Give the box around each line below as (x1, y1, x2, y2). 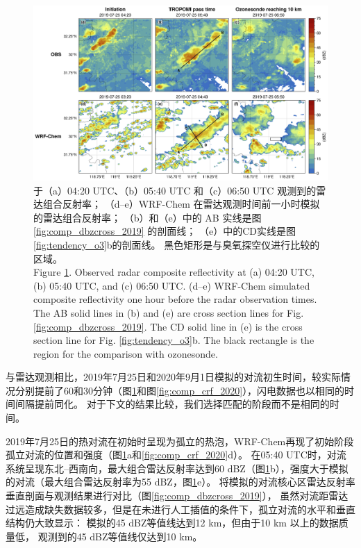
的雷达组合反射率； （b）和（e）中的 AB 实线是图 (33, 210, 262, 224)
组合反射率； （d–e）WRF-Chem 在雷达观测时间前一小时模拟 (42, 197, 320, 211)
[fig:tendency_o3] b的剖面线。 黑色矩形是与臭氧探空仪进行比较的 (33, 237, 320, 251)
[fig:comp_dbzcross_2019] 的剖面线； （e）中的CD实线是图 (33, 224, 296, 238)
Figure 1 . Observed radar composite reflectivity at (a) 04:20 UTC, (33, 265, 314, 279)
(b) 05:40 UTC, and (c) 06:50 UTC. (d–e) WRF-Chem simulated (33, 278, 310, 292)
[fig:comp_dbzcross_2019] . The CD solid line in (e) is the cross (33, 319, 303, 333)
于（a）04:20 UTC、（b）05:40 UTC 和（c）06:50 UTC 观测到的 (33, 183, 317, 197)
